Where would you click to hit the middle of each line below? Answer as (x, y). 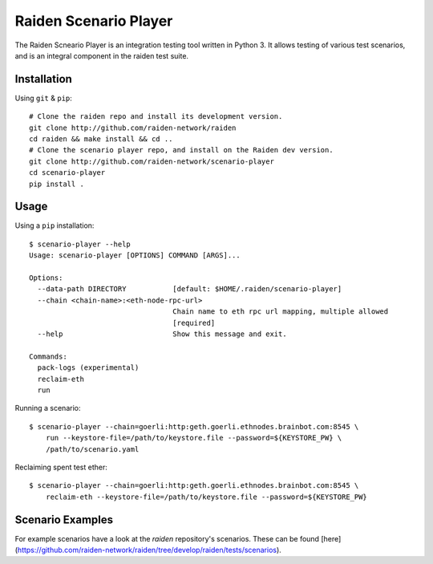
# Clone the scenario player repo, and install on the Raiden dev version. (181, 150)
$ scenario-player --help (80, 244)
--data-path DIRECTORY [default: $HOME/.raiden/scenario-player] (190, 289)
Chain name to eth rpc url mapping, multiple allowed (281, 312)
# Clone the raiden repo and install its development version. (156, 117)
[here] (331, 538)
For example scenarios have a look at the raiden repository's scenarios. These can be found (167, 538)
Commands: (48, 356)
